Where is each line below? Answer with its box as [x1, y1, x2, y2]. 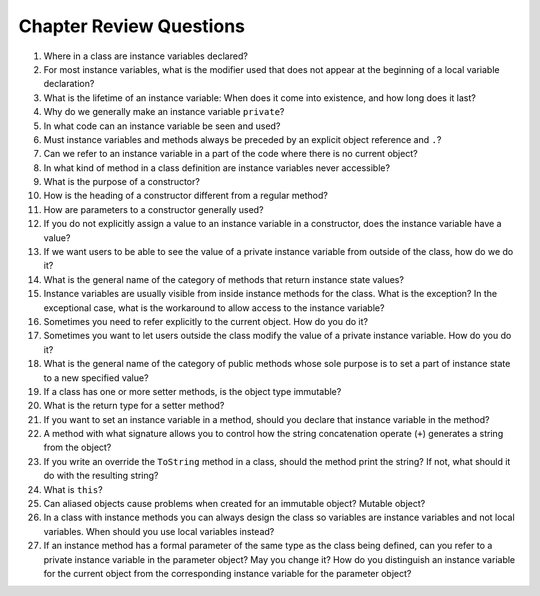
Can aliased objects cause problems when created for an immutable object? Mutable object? [43, 498, 426, 510]
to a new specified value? [43, 371, 149, 384]
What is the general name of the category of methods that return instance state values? [43, 273, 405, 285]
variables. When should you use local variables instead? [43, 525, 275, 537]
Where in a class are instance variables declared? [43, 50, 249, 62]
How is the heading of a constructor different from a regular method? [43, 190, 329, 202]
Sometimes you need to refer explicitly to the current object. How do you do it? [43, 315, 369, 327]
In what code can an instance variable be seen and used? [43, 120, 281, 132]
